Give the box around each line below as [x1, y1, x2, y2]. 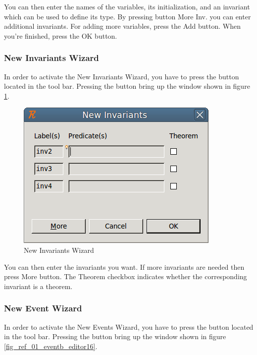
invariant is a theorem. [4, 281, 73, 291]
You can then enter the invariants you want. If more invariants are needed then [4, 261, 245, 272]
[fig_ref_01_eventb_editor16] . [4, 341, 98, 351]
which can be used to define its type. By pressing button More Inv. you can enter [4, 11, 251, 21]
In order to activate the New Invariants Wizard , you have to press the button [4, 71, 239, 81]
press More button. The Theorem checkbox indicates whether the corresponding [4, 271, 247, 282]
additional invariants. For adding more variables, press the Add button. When [4, 21, 241, 31]
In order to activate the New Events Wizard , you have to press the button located [4, 321, 254, 332]
